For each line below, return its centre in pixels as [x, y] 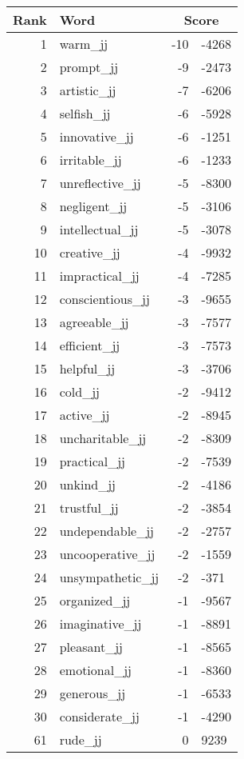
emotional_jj [95, 670]
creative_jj [90, 252]
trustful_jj [89, 507]
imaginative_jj [100, 623]
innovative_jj [96, 136]
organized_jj [95, 600]
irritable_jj [91, 160]
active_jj [85, 415]
